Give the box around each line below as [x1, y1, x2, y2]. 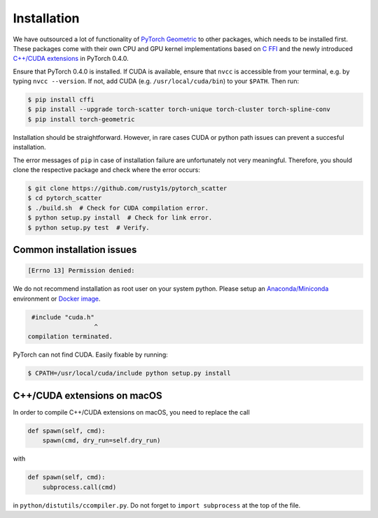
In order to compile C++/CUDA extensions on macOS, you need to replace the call [13, 408, 250, 416]
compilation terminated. [27, 333, 113, 340]
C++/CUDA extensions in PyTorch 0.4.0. [13, 55, 129, 63]
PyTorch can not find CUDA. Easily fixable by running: [13, 350, 168, 359]
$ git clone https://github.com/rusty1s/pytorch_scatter [27, 185, 227, 192]
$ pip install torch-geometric [27, 115, 136, 123]
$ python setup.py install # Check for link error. [27, 214, 213, 222]
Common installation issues [13, 243, 137, 255]
